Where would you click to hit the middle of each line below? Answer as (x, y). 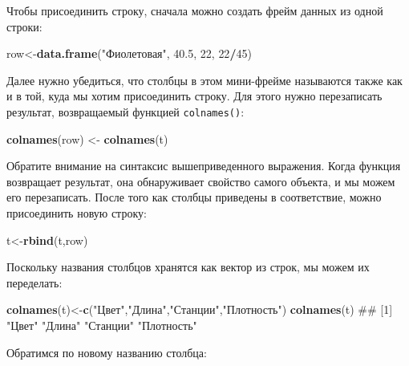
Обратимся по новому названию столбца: (107, 352)
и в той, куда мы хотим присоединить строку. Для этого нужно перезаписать (194, 96)
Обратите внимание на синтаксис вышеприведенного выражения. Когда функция (204, 166)
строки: (24, 26)
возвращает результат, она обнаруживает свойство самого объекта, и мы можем (201, 181)
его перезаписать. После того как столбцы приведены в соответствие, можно (194, 197)
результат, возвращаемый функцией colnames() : (126, 111)
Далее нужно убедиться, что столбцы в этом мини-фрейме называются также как (204, 80)
